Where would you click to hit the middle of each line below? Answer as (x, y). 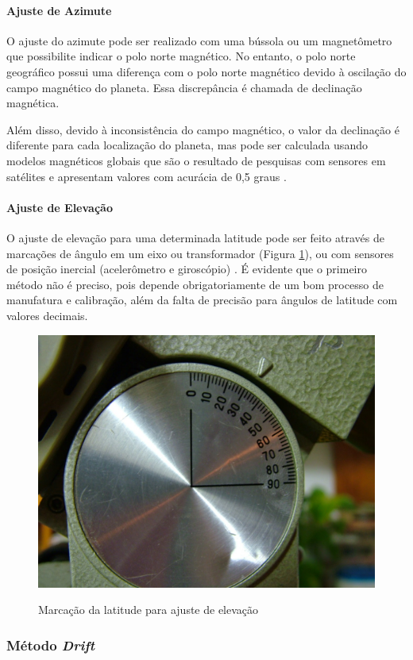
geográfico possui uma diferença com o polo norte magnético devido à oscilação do (206, 71)
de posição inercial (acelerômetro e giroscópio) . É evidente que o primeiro (187, 269)
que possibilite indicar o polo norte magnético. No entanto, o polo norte (181, 56)
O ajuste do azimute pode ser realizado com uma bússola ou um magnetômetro (199, 40)
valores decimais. (47, 315)
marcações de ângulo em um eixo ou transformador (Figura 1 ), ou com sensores (200, 253)
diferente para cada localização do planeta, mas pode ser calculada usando (187, 145)
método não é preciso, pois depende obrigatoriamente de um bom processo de (195, 284)
